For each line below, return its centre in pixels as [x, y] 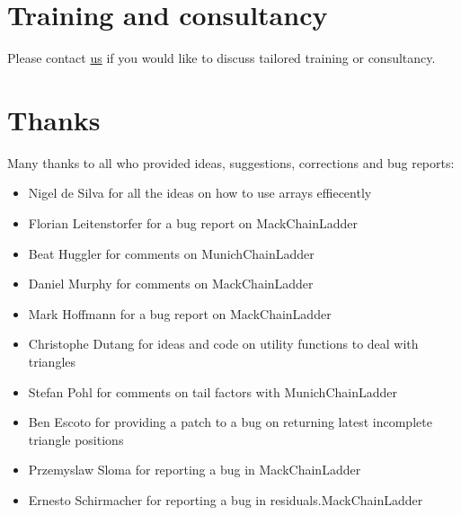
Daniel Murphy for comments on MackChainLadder [171, 284]
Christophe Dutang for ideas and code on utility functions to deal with [223, 344]
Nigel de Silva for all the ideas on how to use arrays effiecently [200, 193]
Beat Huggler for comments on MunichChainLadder [171, 253]
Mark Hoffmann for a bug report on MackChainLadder [180, 313]
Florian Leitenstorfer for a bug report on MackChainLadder [193, 223]
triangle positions [76, 439]
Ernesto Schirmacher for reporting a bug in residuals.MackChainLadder [226, 499]
